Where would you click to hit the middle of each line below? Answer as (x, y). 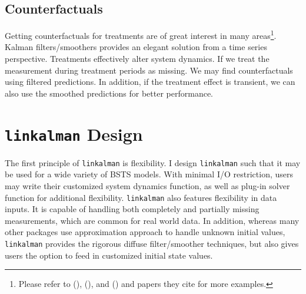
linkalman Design (74, 133)
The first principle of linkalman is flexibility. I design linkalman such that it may (153, 162)
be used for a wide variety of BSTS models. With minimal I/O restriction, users (149, 174)
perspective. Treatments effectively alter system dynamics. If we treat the (137, 59)
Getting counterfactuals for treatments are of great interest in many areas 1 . (141, 34)
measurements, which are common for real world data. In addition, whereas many (152, 220)
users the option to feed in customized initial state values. (109, 255)
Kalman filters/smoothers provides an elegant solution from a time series (136, 47)
